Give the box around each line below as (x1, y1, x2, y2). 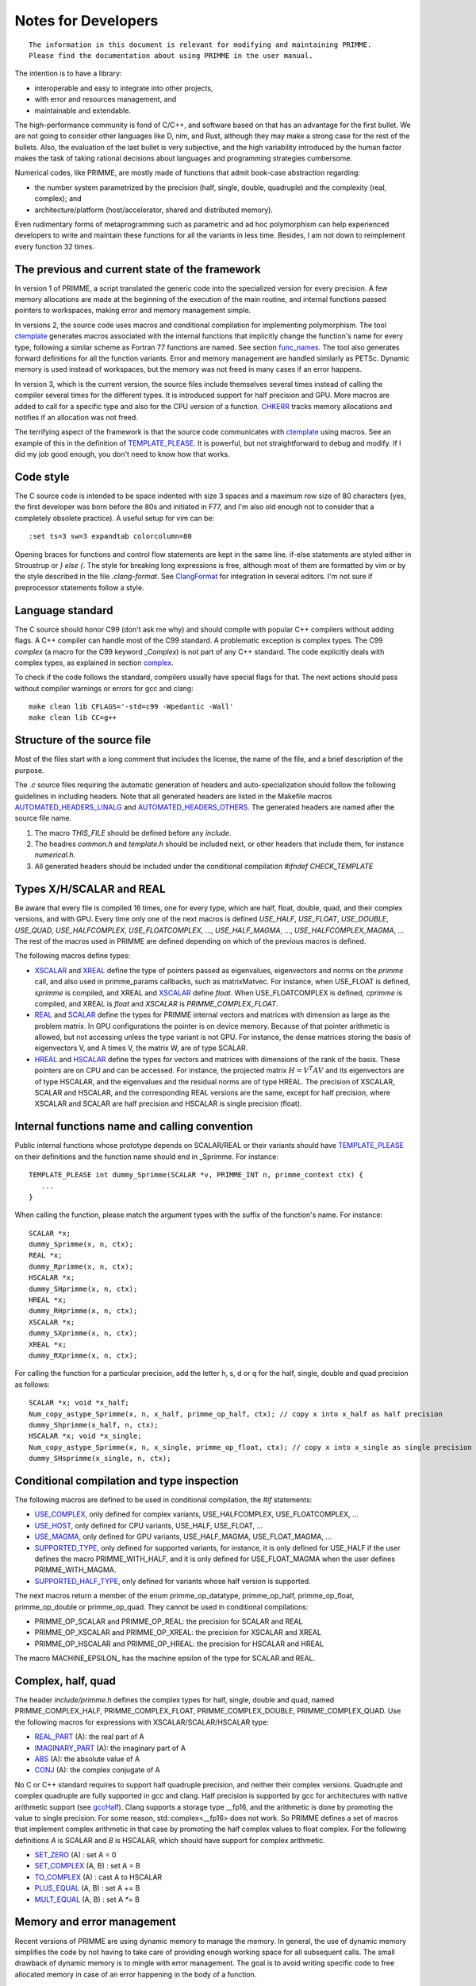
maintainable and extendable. (34, 106, 131, 115)
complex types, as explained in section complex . (14, 658, 174, 667)
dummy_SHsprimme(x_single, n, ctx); (29, 1454, 171, 1463)
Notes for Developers (14, 12, 159, 29)
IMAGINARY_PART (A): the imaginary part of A (34, 1743, 186, 1752)
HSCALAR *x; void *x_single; (29, 1432, 142, 1441)
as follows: (14, 1379, 51, 1389)
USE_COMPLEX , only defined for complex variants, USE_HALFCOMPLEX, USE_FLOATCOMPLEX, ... (34, 1509, 359, 1519)
